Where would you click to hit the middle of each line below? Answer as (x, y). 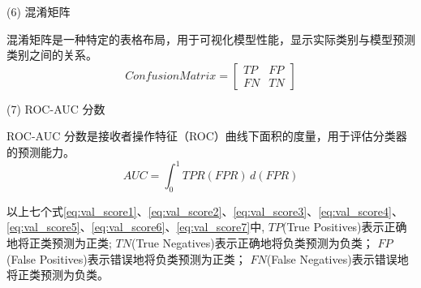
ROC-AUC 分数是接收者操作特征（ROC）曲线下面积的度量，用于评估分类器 (207, 136)
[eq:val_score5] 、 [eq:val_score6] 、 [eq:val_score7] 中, (136, 227)
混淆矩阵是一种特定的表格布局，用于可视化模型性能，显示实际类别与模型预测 (211, 39)
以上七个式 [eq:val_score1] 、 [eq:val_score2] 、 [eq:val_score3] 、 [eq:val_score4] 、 (205, 211)
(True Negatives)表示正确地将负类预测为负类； (253, 243)
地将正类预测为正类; (59, 243)
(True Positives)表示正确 (344, 227)
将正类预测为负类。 (58, 275)
